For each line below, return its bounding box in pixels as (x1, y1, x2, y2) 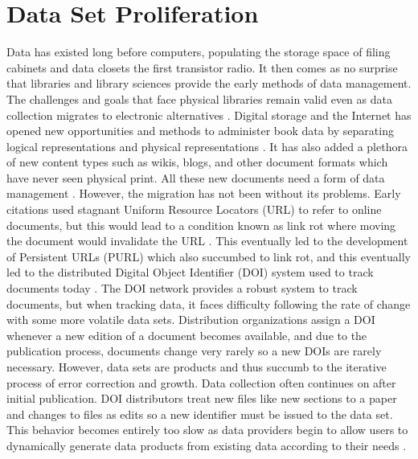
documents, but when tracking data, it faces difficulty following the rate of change (6, 295, 411, 312)
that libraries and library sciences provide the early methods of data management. (6, 75, 412, 92)
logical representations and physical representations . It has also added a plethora (6, 137, 408, 154)
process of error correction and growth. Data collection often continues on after (6, 374, 396, 391)
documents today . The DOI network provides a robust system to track (6, 280, 358, 297)
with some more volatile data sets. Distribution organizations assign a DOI (6, 311, 375, 328)
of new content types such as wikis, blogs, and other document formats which (6, 154, 388, 170)
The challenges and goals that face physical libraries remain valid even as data (6, 90, 392, 107)
